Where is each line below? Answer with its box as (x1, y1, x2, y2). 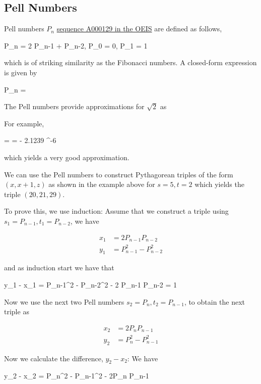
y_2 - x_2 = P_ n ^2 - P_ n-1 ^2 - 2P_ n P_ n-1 (4, 370, 149, 381)
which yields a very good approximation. (4, 152, 129, 162)
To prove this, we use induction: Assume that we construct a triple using (4, 206, 229, 216)
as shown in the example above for (48, 179, 155, 189)
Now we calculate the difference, (4, 353, 103, 363)
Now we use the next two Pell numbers (4, 296, 124, 307)
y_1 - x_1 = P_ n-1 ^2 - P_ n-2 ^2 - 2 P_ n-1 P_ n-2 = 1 (4, 279, 177, 290)
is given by (4, 67, 37, 77)
